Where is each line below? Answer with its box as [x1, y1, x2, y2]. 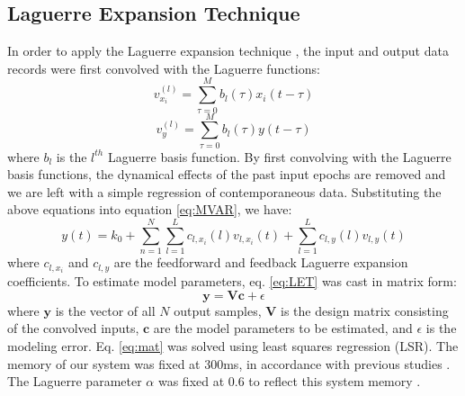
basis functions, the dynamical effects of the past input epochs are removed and [7, 165, 446, 184]
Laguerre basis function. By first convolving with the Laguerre [107, 147, 452, 166]
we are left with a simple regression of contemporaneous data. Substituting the [7, 182, 442, 201]
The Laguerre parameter [7, 372, 142, 391]
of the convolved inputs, [7, 319, 139, 337]
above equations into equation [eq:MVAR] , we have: [7, 200, 292, 219]
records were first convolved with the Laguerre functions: [7, 58, 320, 77]
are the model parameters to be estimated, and [153, 319, 413, 337]
